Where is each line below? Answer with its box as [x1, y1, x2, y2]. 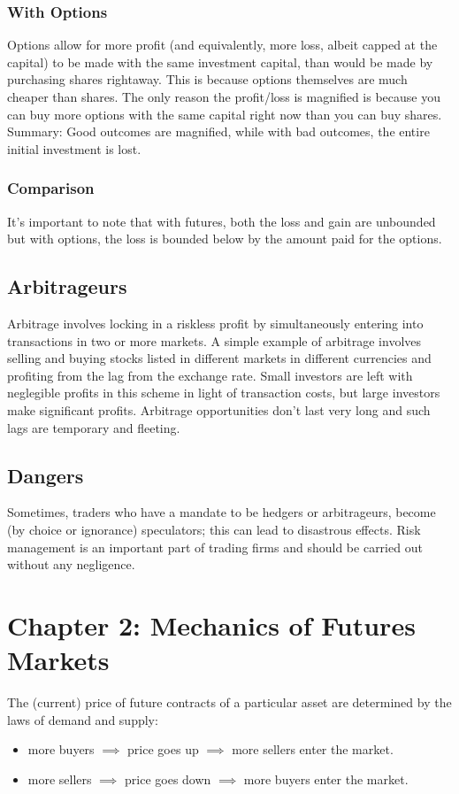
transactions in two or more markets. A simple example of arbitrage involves [7, 331, 422, 350]
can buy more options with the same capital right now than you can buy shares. [7, 104, 442, 123]
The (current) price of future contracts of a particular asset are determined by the [7, 693, 452, 712]
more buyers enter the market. [243, 769, 409, 788]
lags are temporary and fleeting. [7, 418, 180, 436]
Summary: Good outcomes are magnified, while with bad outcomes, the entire [7, 122, 430, 141]
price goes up [127, 740, 199, 759]
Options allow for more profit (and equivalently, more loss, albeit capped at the [7, 35, 438, 54]
